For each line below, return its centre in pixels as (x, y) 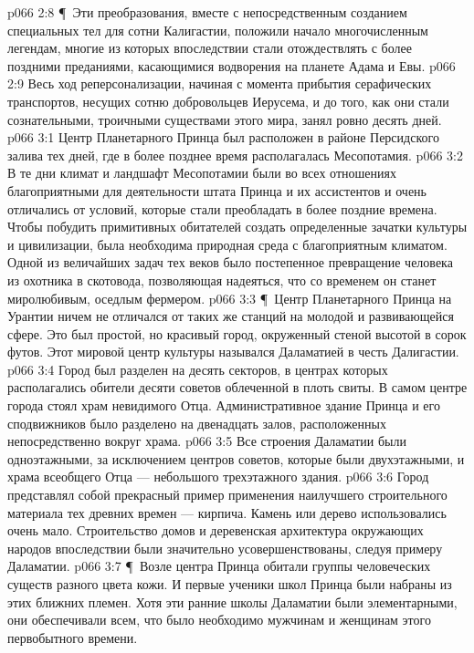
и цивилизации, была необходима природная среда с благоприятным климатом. (227, 244)
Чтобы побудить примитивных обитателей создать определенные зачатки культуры (237, 227)
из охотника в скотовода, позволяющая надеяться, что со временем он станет (222, 280)
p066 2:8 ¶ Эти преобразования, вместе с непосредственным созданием (207, 12)
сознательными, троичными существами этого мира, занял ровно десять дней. (225, 119)
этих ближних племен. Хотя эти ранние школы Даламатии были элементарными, (232, 601)
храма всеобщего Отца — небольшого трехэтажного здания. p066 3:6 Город (218, 477)
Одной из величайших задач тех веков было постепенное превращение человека (230, 262)
